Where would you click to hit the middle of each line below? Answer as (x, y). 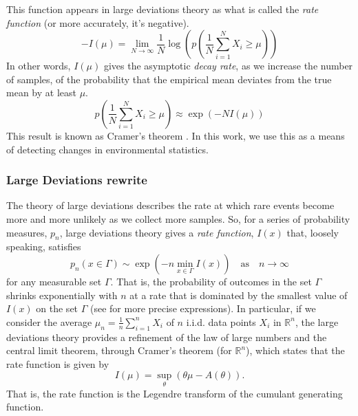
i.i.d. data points (221, 321)
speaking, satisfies (44, 247)
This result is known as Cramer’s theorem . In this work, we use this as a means (176, 135)
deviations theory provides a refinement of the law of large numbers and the (167, 337)
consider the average (49, 321)
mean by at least (41, 92)
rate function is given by (58, 363)
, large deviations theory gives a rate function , (157, 232)
